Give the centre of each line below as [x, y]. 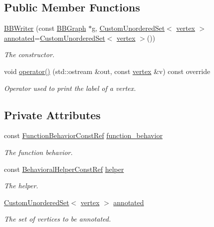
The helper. [21, 186]
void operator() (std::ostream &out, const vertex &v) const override [107, 71]
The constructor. [29, 54]
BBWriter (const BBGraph [45, 28]
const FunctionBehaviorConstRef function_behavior [83, 135]
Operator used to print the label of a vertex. [70, 88]
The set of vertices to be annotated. [58, 219]
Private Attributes [52, 114]
